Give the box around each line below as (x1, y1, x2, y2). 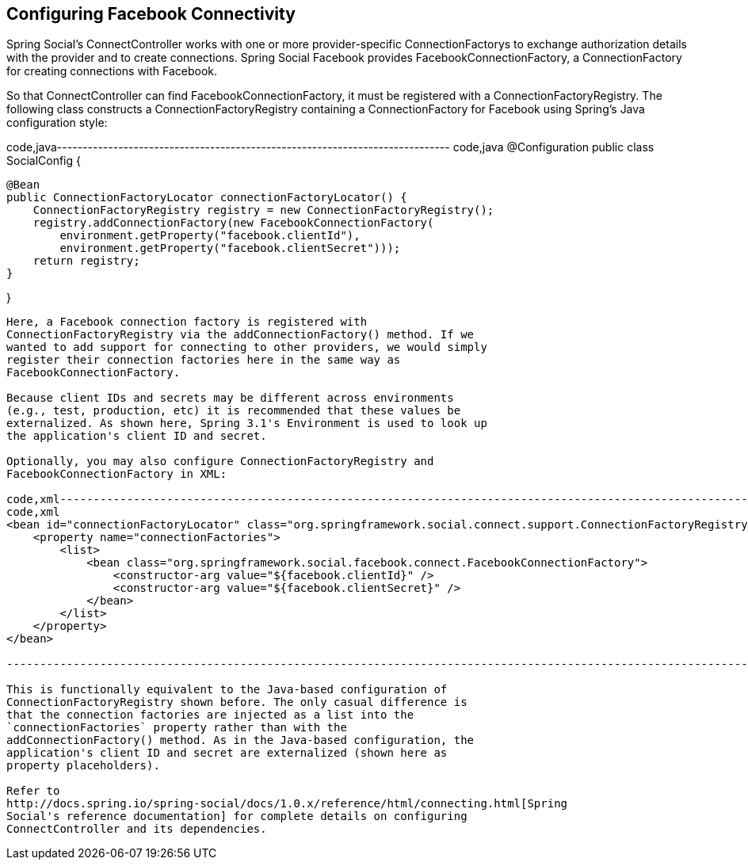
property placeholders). (6, 759, 160, 773)
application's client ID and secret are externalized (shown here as (6, 746, 448, 760)
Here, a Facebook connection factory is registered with (6, 315, 368, 329)
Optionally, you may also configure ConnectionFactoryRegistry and (6, 455, 434, 468)
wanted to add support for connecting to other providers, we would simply (6, 341, 487, 354)
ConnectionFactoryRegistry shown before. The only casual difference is (6, 696, 467, 709)
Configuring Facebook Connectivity (6, 4, 296, 24)
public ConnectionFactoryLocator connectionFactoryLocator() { (6, 191, 407, 204)
